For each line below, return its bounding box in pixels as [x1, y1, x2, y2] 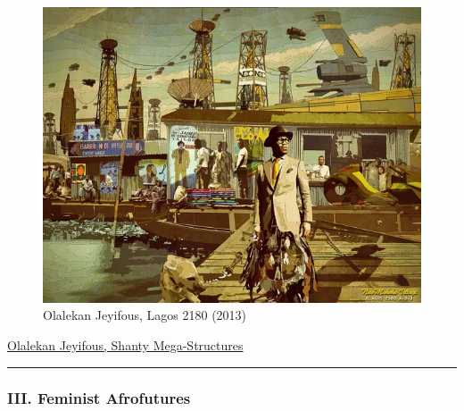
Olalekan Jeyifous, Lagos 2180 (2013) [43, 306, 247, 324]
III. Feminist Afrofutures [7, 387, 191, 409]
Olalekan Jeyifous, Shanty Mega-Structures [7, 335, 244, 354]
